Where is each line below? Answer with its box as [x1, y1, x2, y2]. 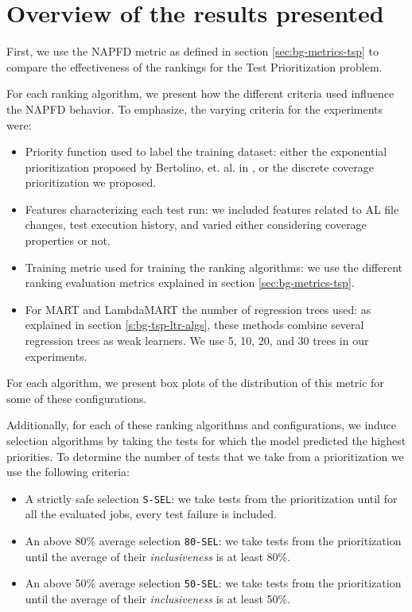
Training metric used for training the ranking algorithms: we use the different [25, 258, 402, 275]
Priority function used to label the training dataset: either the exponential [25, 143, 387, 160]
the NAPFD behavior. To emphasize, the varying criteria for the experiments [6, 100, 383, 117]
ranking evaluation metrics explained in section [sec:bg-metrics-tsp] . [25, 274, 355, 291]
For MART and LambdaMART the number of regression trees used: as [25, 300, 371, 317]
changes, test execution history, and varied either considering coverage [25, 216, 367, 233]
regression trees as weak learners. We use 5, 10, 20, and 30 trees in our [25, 332, 369, 349]
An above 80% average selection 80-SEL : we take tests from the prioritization [25, 533, 402, 549]
